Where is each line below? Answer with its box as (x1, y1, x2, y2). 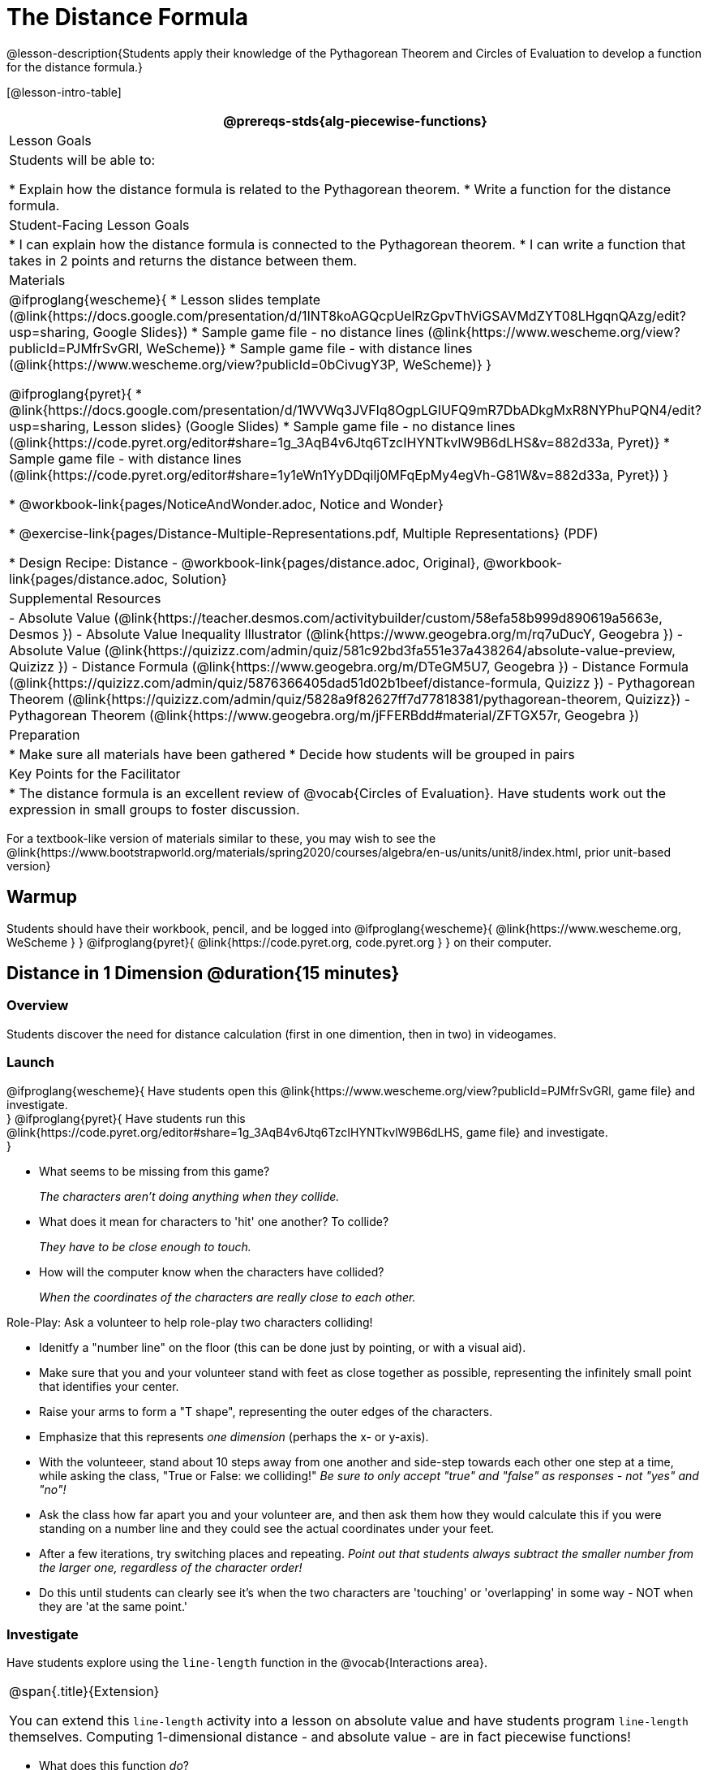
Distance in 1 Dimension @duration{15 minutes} (6, 963, 400, 984)
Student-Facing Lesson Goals (9, 216, 190, 233)
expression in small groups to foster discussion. (9, 801, 300, 818)
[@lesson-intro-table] (6, 84, 122, 99)
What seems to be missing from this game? (39, 1163, 270, 1178)
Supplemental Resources (9, 589, 161, 607)
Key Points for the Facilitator (9, 765, 181, 782)
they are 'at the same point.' (39, 1599, 187, 1613)
